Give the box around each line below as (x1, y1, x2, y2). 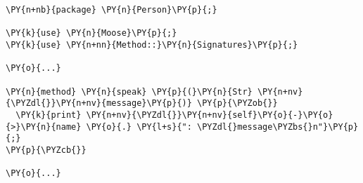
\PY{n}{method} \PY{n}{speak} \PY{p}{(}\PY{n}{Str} (6, 86, 253, 97)
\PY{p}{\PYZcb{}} (6, 144, 87, 155)
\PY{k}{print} (15, 109, 82, 120)
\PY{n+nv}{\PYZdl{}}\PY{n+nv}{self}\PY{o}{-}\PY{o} (86, 109, 333, 120)
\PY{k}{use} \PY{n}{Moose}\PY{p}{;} (6, 28, 177, 39)
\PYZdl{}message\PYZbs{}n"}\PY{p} (197, 121, 359, 132)
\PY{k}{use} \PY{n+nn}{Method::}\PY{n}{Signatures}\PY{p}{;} (6, 39, 298, 50)
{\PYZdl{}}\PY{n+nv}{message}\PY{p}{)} (6, 98, 192, 109)
